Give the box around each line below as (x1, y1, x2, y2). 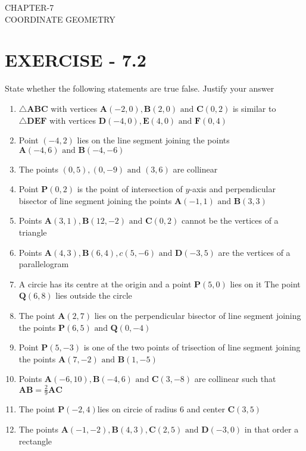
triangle (18, 226, 47, 239)
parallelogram (18, 258, 69, 270)
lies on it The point (230, 277, 301, 290)
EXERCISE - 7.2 (5, 48, 146, 72)
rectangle (18, 434, 52, 447)
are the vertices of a (218, 246, 291, 258)
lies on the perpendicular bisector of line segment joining (94, 309, 301, 322)
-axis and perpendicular (189, 183, 276, 195)
